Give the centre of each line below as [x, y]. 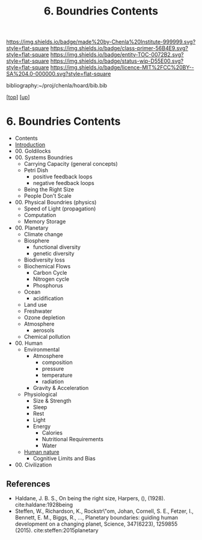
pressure [53, 369]
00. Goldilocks [33, 151]
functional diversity [57, 247]
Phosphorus [48, 286]
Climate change [43, 234]
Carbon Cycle [50, 273]
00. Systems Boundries [44, 157]
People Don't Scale [48, 196]
